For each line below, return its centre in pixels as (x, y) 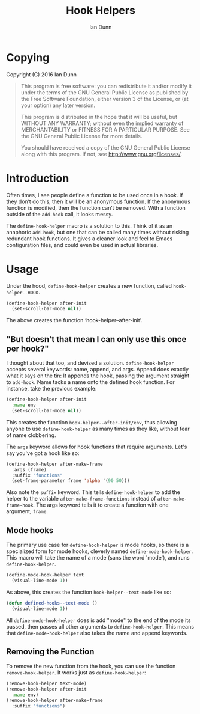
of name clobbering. (31, 435)
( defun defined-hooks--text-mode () (52, 603)
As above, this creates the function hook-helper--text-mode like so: (89, 592)
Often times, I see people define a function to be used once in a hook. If (95, 195)
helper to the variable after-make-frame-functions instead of (81, 499)
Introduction (38, 178)
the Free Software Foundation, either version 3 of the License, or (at (104, 99)
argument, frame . (27, 511)
